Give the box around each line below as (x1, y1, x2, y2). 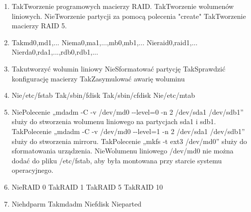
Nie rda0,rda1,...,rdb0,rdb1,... (11, 47, 98, 57)
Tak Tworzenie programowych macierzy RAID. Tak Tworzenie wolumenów (11, 1, 234, 11)
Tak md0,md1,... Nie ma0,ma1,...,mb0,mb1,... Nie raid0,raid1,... (11, 37, 198, 47)
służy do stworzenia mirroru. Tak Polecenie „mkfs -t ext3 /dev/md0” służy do (11, 136, 247, 146)
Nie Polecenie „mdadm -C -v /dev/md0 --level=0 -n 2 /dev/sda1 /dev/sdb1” (11, 106, 244, 117)
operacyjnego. (11, 165, 54, 175)
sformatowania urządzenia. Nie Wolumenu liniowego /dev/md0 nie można (11, 145, 234, 156)
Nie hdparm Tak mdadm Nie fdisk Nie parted (11, 198, 141, 209)
